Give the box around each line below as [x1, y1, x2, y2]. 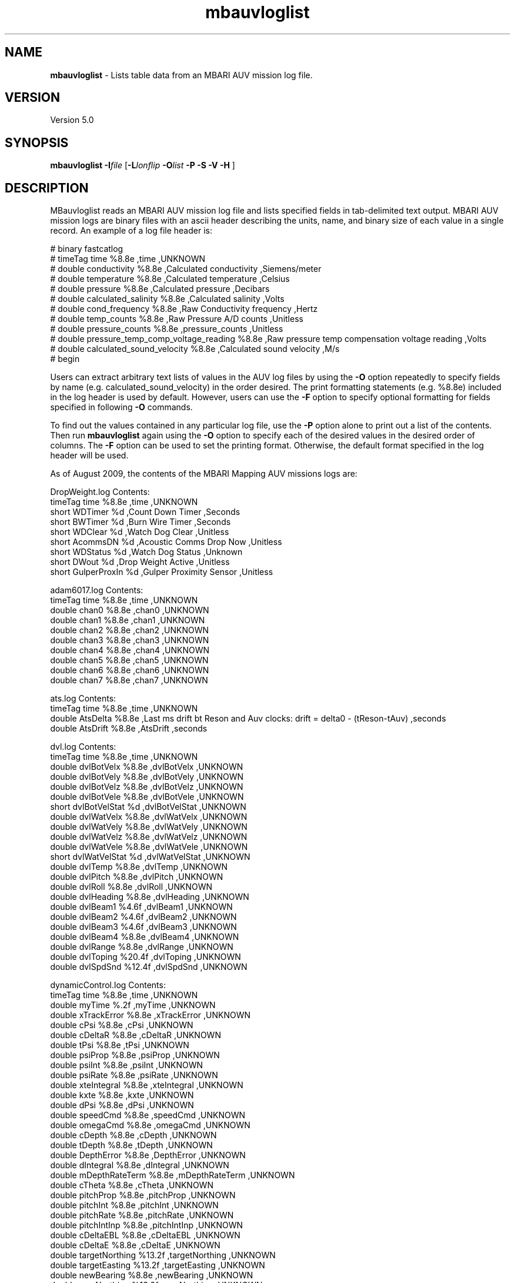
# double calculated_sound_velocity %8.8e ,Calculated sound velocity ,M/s [50, 344, 340, 354]
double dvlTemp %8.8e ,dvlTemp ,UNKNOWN [50, 862, 228, 872]
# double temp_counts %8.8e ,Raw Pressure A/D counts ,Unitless [50, 314, 303, 324]
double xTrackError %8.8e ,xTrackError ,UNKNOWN [50, 1010, 251, 1021]
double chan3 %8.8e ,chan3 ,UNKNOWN [50, 635, 209, 646]
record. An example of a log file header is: [50, 225, 212, 236]
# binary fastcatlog [50, 244, 123, 254]
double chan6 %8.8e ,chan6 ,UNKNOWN [50, 665, 209, 676]
